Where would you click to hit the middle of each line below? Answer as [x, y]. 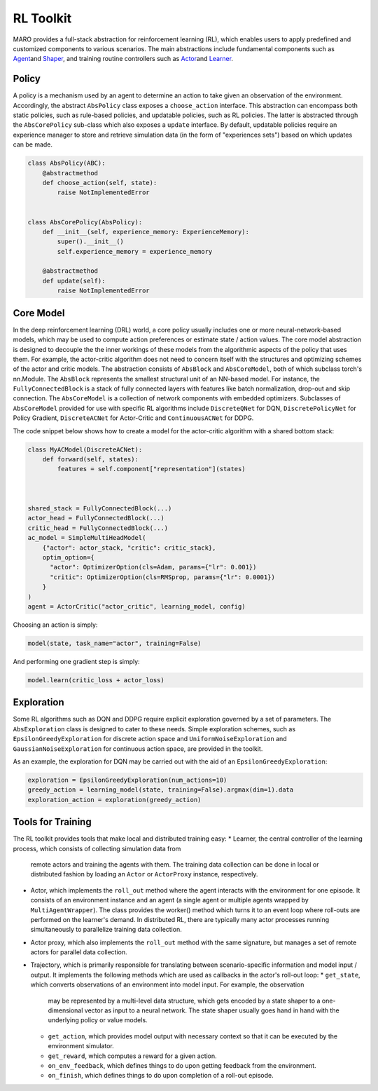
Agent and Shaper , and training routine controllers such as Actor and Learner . [123, 59]
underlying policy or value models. [98, 1020]
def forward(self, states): [91, 460]
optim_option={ [68, 557]
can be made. [33, 144]
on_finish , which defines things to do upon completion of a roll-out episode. [161, 1076]
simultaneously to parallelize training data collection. [106, 930]
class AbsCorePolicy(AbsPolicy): [85, 222]
